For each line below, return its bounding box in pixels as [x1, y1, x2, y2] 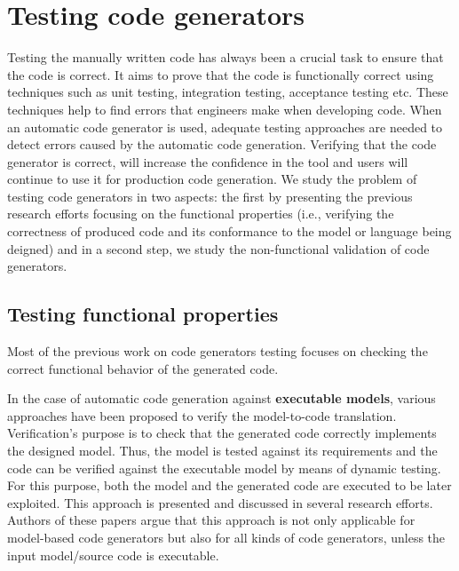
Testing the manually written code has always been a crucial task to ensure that [7, 48, 444, 67]
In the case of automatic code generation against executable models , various [7, 389, 436, 408]
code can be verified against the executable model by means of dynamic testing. [7, 458, 441, 477]
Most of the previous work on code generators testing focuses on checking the [7, 342, 428, 361]
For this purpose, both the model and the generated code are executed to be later [7, 476, 452, 495]
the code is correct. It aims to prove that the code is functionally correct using [7, 65, 434, 83]
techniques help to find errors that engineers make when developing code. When [7, 99, 442, 118]
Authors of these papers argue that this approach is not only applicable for [7, 511, 415, 529]
